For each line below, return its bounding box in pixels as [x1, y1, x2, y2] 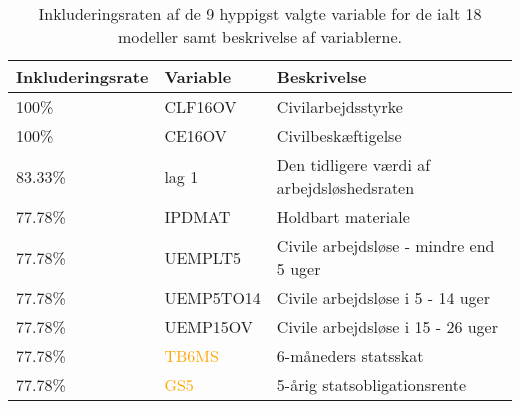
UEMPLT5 [164, 245, 242, 269]
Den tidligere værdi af [276, 153, 431, 176]
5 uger [276, 257, 321, 280]
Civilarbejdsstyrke [276, 95, 403, 118]
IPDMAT [164, 205, 231, 228]
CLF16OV [164, 95, 237, 118]
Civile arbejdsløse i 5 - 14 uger [276, 286, 490, 309]
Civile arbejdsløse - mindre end [276, 234, 495, 257]
